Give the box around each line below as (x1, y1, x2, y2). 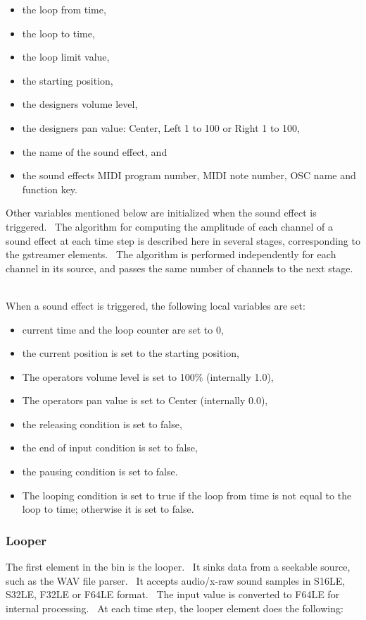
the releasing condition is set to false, (22, 416, 182, 431)
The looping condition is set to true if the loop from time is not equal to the (22, 487, 352, 502)
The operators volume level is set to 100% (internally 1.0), (22, 369, 274, 384)
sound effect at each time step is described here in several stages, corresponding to (6, 233, 360, 248)
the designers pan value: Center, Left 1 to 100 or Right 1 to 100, (22, 120, 300, 135)
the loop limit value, (22, 49, 110, 64)
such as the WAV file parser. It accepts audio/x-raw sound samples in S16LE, (6, 573, 346, 588)
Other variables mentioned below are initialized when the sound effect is (6, 205, 317, 220)
